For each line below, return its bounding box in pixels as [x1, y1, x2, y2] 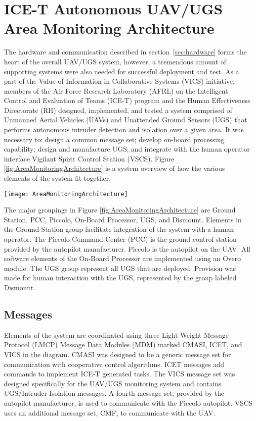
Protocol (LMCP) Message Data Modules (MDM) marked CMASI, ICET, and [4, 339, 242, 350]
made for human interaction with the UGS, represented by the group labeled [4, 272, 237, 283]
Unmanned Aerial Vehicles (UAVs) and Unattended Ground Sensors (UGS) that [4, 114, 247, 125]
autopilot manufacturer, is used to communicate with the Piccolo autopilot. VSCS [4, 397, 253, 408]
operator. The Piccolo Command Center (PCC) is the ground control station [4, 234, 237, 244]
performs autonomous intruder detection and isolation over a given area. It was [4, 124, 244, 135]
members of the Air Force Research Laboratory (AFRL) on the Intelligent [4, 85, 228, 96]
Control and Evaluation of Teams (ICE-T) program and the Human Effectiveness [4, 95, 251, 105]
